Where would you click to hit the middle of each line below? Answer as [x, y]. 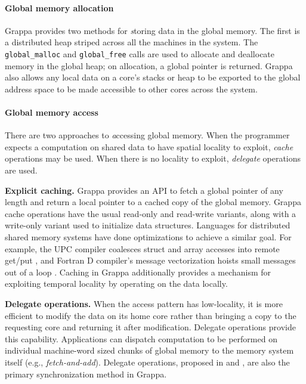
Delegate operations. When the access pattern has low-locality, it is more [144, 303]
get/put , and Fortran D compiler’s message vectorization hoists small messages [150, 260]
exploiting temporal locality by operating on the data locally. [116, 284]
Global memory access [52, 112]
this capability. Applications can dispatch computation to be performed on [141, 338]
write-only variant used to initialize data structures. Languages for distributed [148, 225]
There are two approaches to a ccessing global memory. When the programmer [147, 135]
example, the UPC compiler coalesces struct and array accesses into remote [142, 248]
